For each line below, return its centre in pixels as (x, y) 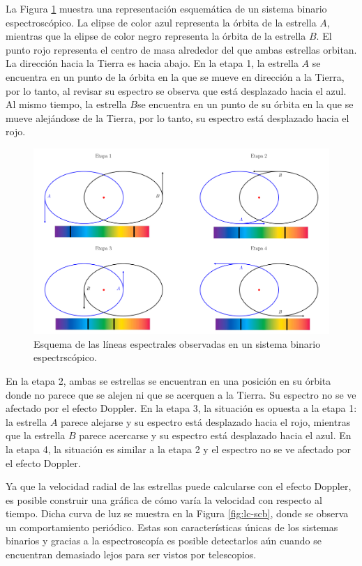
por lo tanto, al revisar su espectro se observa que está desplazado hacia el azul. (176, 90)
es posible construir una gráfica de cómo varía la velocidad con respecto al (164, 499)
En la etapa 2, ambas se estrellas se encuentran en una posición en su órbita (168, 380)
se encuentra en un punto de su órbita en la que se (245, 104)
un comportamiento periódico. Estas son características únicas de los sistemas (172, 527)
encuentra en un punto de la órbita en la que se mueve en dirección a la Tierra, (175, 76)
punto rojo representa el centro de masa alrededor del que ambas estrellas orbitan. (181, 49)
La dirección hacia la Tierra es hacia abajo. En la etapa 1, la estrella (152, 63)
